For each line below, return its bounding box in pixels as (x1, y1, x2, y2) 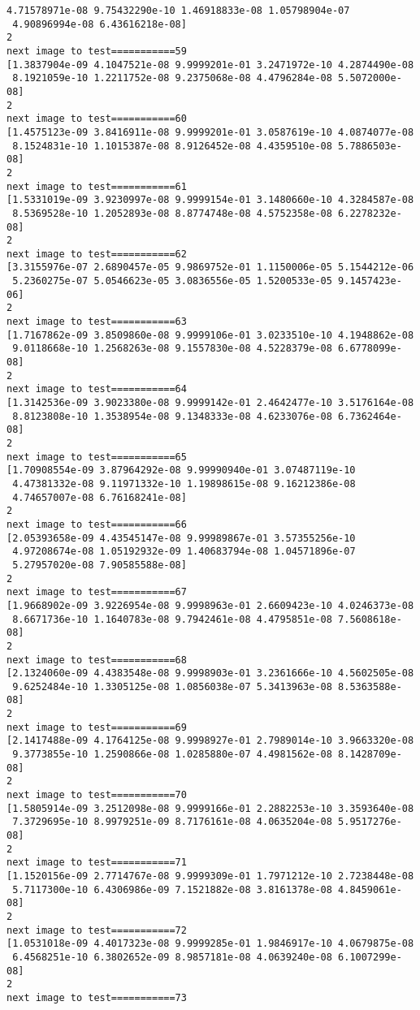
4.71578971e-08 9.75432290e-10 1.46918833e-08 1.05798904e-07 (6, 5, 350, 16)
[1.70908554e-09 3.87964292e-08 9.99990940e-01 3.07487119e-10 (6, 464, 356, 477)
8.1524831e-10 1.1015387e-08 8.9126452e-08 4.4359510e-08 (12, 140, 332, 152)
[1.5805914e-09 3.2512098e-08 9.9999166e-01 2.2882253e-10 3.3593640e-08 (6, 802, 414, 814)
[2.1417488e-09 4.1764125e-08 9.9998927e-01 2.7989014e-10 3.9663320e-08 (6, 735, 414, 747)
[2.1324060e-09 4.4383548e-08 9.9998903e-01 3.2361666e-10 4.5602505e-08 (6, 667, 414, 680)
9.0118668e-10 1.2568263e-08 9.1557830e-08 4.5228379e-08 (12, 343, 332, 355)
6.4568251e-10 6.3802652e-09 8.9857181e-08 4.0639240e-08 (12, 951, 332, 963)
